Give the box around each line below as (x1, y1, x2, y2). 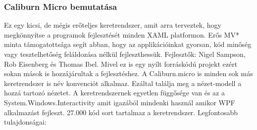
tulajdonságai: (4, 117, 47, 127)
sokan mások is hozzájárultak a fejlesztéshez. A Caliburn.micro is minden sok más (4, 68, 253, 79)
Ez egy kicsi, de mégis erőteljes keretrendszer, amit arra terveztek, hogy (4, 20, 221, 30)
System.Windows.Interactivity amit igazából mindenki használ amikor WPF (4, 97, 235, 107)
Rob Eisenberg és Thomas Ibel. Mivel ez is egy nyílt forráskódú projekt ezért (4, 58, 238, 69)
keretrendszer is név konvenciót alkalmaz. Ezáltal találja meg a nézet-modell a (4, 78, 242, 88)
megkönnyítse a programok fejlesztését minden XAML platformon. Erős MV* (4, 29, 239, 40)
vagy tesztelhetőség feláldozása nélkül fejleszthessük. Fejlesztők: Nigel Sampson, (4, 49, 246, 59)
